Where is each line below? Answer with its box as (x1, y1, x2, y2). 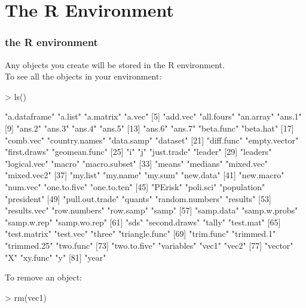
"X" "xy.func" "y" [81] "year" (5, 251, 106, 263)
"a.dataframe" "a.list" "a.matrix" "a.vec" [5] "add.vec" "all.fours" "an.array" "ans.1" (5, 110, 302, 123)
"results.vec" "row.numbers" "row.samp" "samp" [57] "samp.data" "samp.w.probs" (5, 204, 298, 216)
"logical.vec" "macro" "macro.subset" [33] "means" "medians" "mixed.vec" (5, 157, 268, 169)
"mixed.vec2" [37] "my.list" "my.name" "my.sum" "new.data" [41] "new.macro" (5, 169, 284, 181)
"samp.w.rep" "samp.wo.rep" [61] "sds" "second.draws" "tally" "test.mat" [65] (5, 215, 281, 228)
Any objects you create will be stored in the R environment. (5, 58, 225, 71)
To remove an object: (5, 271, 82, 283)
